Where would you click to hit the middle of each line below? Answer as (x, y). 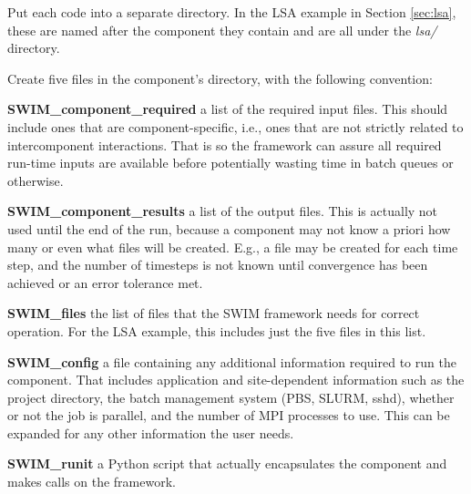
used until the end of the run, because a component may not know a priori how (229, 228)
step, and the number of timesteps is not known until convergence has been (218, 265)
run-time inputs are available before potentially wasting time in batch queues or (230, 163)
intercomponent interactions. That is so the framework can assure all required (225, 144)
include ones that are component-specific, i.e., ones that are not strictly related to (235, 126)
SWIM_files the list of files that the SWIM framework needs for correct (214, 313)
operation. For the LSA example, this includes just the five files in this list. (217, 330)
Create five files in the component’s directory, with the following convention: (220, 78)
